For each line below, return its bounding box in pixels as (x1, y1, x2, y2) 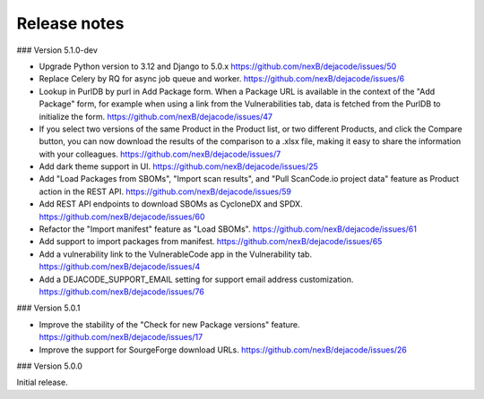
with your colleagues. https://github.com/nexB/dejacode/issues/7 (39, 149, 281, 159)
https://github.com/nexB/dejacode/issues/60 (39, 211, 205, 222)
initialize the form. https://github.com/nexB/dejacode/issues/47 (39, 111, 273, 122)
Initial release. (16, 377, 68, 388)
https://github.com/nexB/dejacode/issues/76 (39, 286, 205, 297)
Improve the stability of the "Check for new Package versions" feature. (39, 318, 300, 330)
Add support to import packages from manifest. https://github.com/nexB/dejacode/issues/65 (39, 236, 383, 247)
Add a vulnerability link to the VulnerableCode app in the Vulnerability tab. (39, 249, 313, 259)
